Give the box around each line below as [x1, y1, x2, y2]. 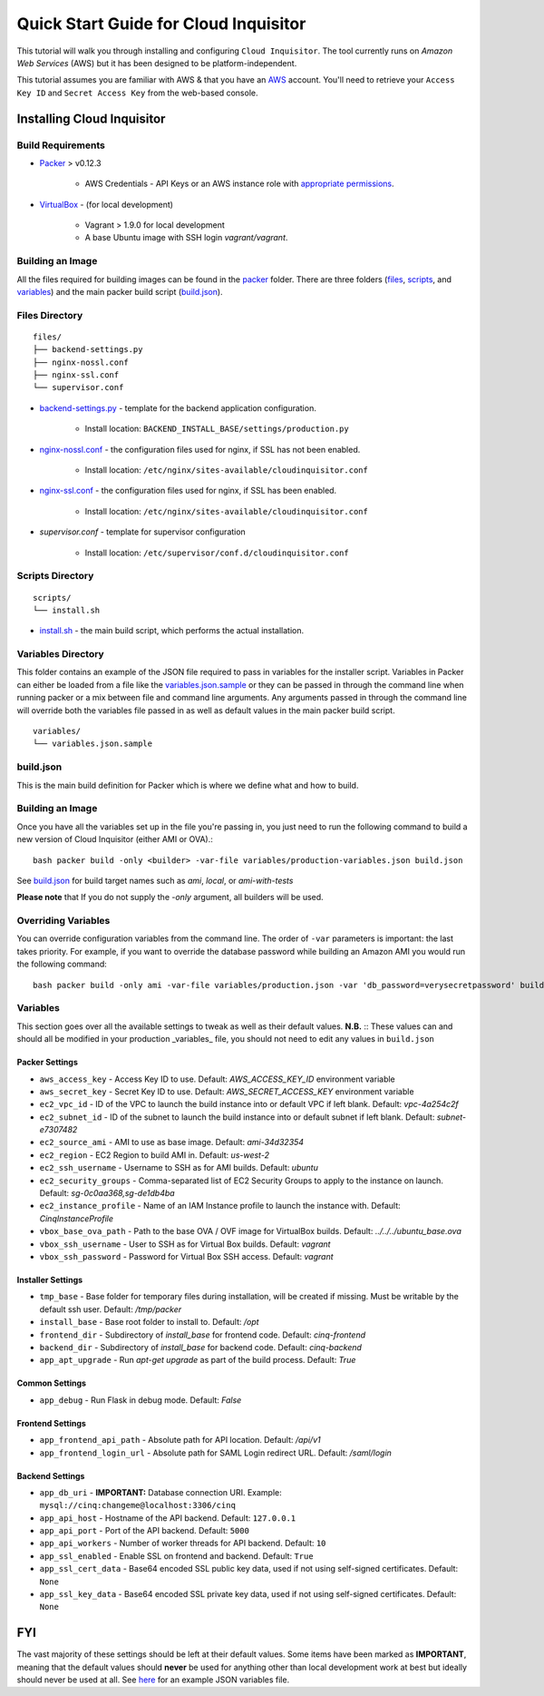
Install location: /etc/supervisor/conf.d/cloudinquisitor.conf [84, 547, 349, 558]
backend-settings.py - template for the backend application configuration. [39, 402, 316, 413]
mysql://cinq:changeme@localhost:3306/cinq [39, 1500, 236, 1511]
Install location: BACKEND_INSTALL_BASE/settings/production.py [84, 423, 349, 435]
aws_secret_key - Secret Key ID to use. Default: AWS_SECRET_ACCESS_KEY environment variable [39, 1085, 414, 1097]
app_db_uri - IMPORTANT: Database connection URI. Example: [39, 1486, 282, 1497]
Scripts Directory [16, 570, 94, 583]
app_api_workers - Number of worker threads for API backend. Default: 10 [39, 1538, 326, 1549]
